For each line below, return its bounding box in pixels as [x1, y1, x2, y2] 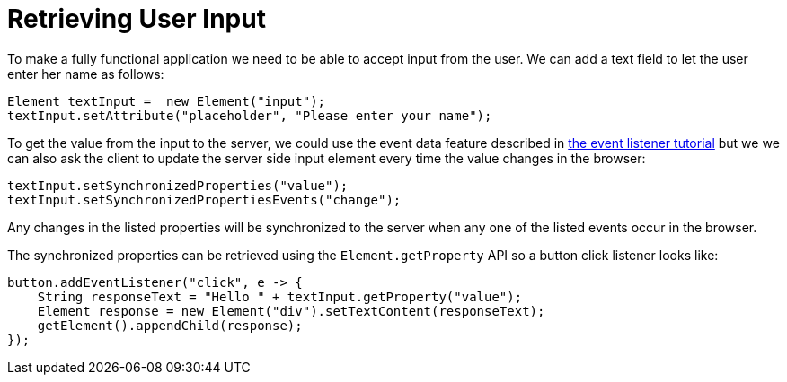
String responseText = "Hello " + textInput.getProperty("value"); [37, 289, 523, 304]
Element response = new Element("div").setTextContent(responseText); [37, 303, 545, 318]
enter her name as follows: [7, 65, 164, 82]
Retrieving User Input [7, 4, 266, 34]
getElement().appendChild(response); [37, 317, 303, 333]
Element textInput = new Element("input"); [7, 93, 326, 109]
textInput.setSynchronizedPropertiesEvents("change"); [7, 192, 402, 207]
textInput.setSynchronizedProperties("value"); [7, 178, 349, 193]
